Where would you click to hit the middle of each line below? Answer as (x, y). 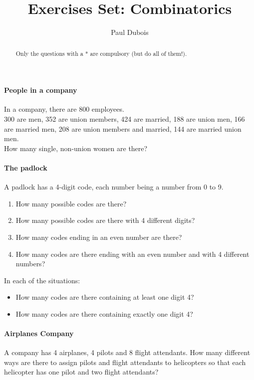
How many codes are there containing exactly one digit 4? (104, 313)
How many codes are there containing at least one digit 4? (105, 297)
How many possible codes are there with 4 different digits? (105, 220)
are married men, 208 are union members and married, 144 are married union (123, 128)
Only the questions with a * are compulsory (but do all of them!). (101, 53)
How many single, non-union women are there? (76, 148)
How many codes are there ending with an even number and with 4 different (132, 254)
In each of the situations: (42, 280)
